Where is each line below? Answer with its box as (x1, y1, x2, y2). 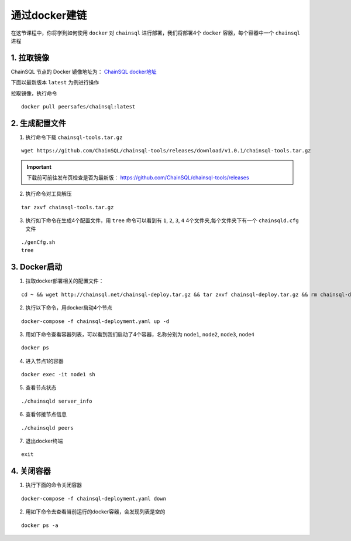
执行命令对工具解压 (25, 190, 72, 198)
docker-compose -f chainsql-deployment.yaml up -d (21, 318, 170, 325)
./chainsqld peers (21, 424, 74, 431)
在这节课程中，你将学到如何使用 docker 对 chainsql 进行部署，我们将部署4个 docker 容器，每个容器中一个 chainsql (11, 29, 301, 36)
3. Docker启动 (11, 262, 63, 272)
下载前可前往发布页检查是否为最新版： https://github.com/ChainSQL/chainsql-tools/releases (26, 174, 249, 181)
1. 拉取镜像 (11, 53, 50, 63)
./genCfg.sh (21, 239, 56, 246)
